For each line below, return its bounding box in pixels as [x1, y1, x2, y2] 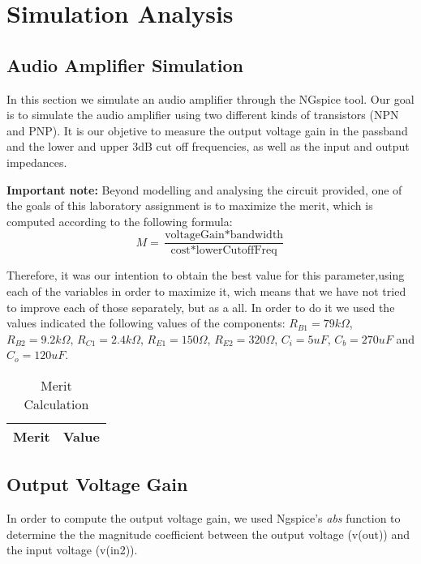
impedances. [6, 153, 67, 170]
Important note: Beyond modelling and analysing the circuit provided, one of [6, 181, 402, 198]
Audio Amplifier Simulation [6, 52, 243, 77]
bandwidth [230, 229, 284, 241]
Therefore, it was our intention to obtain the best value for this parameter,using [6, 267, 405, 284]
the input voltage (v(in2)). [6, 541, 138, 558]
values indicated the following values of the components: [6, 314, 286, 331]
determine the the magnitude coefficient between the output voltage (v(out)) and [6, 525, 410, 542]
